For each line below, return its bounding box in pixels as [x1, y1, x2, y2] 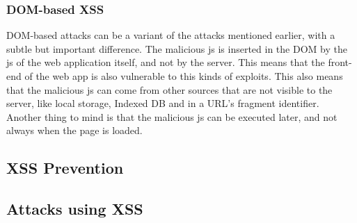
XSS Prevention [6, 157, 124, 179]
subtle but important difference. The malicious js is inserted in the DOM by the [6, 41, 347, 56]
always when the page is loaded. [6, 123, 143, 138]
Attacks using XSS [6, 198, 143, 220]
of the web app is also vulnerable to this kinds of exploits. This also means [24, 69, 343, 83]
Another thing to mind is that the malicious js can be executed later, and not [6, 109, 338, 124]
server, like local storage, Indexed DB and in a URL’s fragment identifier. [6, 96, 319, 110]
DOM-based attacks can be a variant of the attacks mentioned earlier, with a [6, 28, 335, 42]
